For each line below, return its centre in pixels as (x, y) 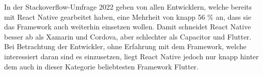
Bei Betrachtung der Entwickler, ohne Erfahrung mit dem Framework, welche (125, 46)
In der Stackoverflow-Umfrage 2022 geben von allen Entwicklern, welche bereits (128, 7)
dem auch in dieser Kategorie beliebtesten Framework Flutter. (101, 66)
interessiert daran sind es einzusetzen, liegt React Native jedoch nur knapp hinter (131, 56)
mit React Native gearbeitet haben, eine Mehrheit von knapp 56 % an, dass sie (128, 16)
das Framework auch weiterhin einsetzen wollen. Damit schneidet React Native (128, 27)
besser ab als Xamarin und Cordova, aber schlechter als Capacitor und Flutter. (128, 36)
